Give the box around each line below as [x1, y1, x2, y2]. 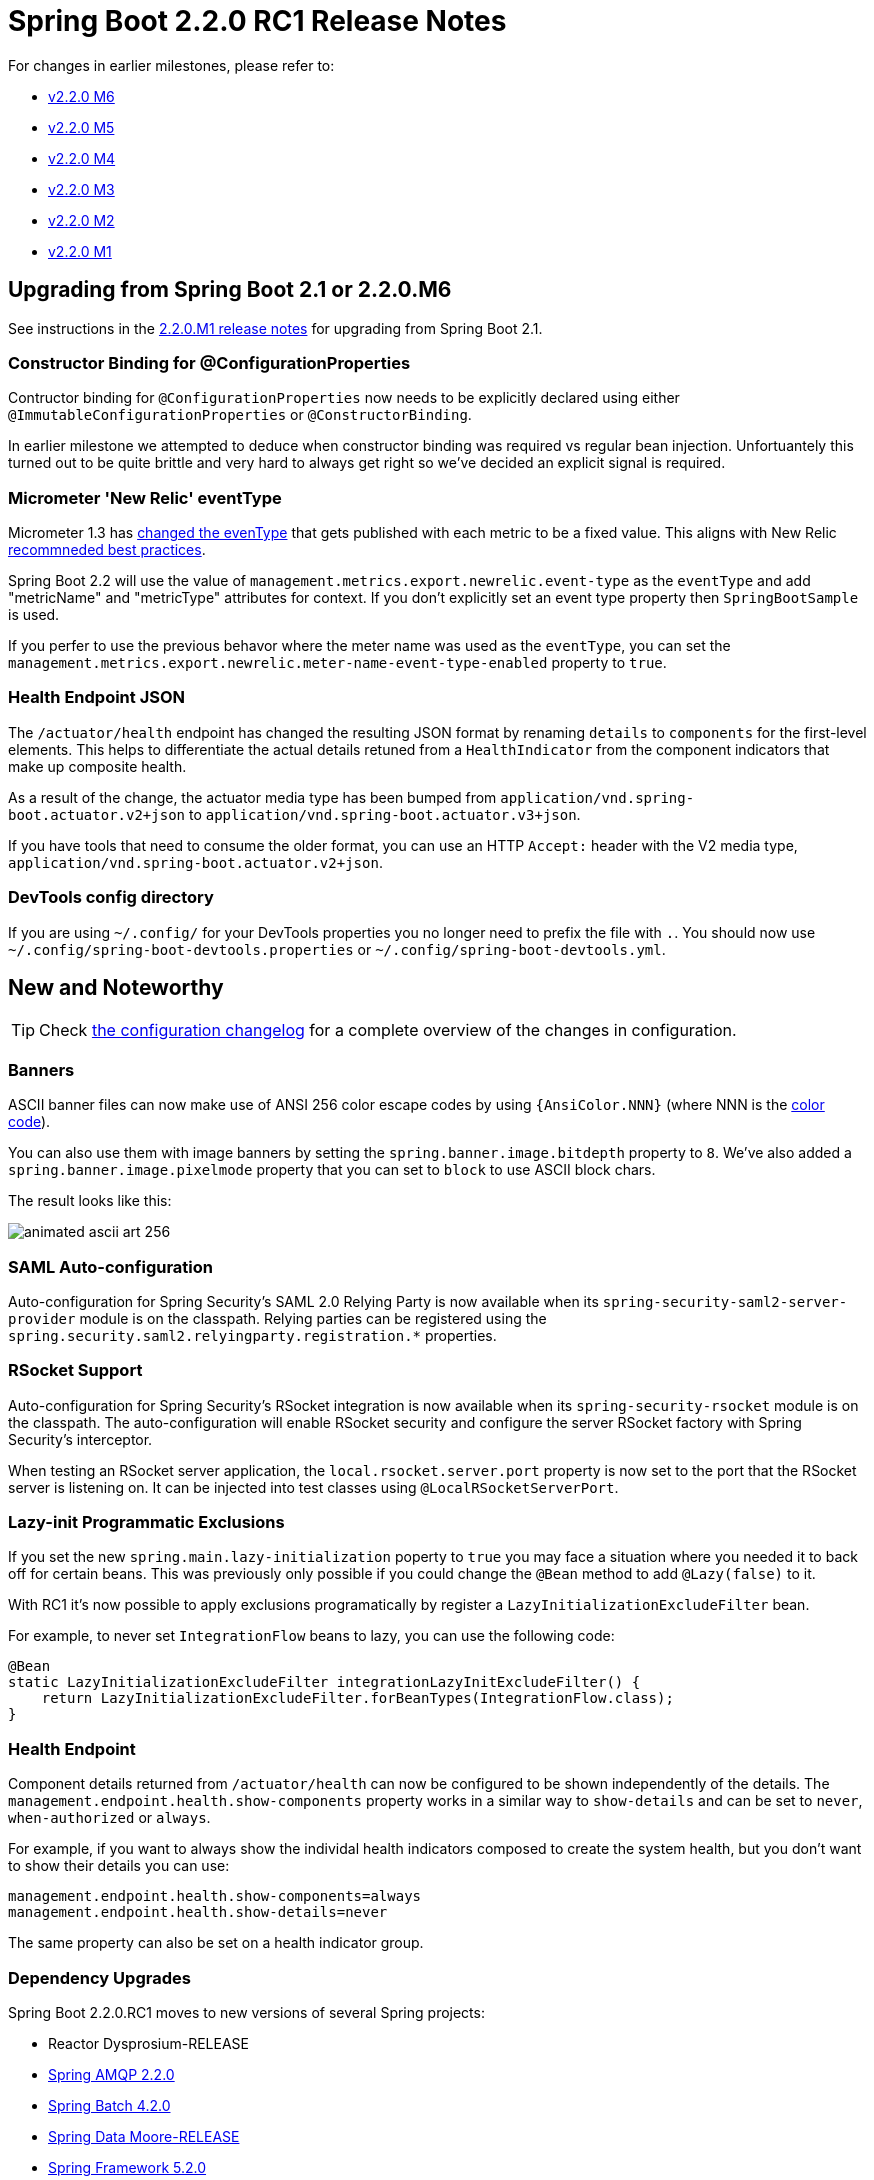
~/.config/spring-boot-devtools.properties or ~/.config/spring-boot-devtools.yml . [8, 940, 666, 958]
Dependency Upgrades [8, 1967, 191, 1988]
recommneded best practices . [8, 541, 206, 559]
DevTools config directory [8, 887, 214, 908]
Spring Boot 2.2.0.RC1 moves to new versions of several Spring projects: [8, 2003, 485, 2021]
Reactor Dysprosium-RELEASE [48, 2034, 249, 2052]
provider [8, 1310, 76, 1327]
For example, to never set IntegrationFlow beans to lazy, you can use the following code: [8, 1627, 615, 1645]
